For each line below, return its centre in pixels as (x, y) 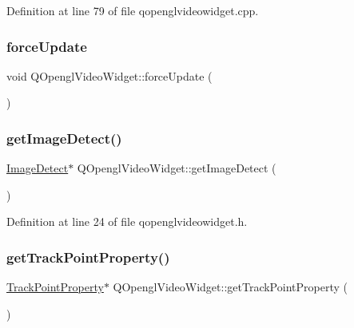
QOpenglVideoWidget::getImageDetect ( (177, 168)
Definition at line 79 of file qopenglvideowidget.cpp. (133, 10)
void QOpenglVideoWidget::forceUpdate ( (109, 75)
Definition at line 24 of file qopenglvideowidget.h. (127, 221)
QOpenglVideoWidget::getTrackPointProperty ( (230, 287)
